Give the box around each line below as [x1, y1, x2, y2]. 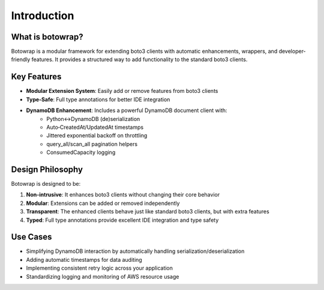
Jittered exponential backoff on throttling [46, 132, 148, 139]
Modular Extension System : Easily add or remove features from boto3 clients [26, 87, 218, 95]
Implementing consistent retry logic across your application [26, 264, 173, 272]
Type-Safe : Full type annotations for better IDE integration [26, 96, 170, 103]
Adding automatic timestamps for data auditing [26, 256, 142, 263]
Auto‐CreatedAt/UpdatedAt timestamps [46, 123, 144, 131]
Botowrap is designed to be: [11, 180, 81, 187]
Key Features [11, 72, 62, 82]
